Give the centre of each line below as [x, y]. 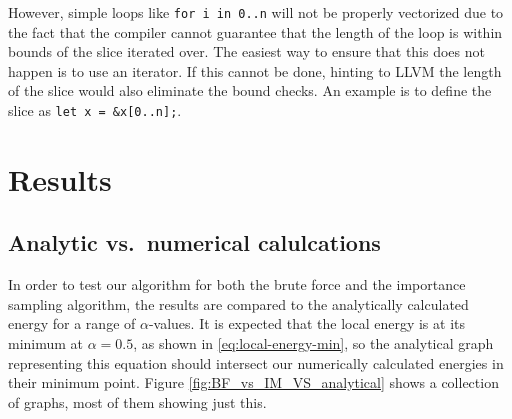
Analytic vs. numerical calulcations [194, 242]
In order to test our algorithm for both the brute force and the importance [237, 284]
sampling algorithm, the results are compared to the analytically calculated [238, 303]
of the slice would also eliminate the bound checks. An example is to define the [250, 90]
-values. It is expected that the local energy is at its [306, 323]
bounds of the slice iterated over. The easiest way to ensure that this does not [246, 51]
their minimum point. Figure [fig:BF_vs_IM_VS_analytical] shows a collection [253, 382]
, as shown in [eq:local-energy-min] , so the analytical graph [313, 343]
